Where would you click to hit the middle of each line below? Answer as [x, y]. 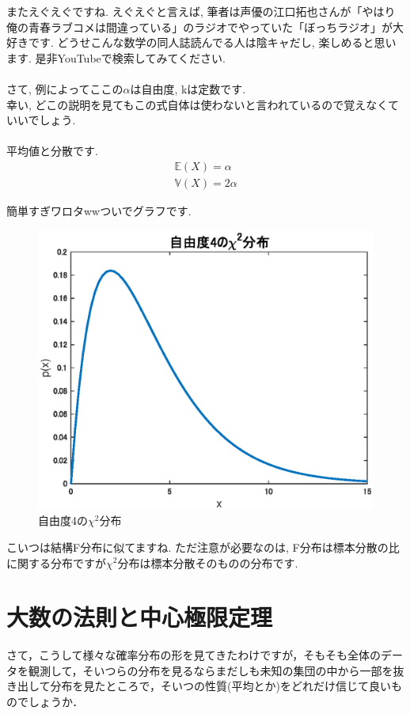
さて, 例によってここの [65, 88]
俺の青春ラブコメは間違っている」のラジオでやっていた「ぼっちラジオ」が [200, 27]
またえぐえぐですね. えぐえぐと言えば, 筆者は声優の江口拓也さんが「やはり [201, 11]
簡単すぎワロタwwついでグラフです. [99, 211]
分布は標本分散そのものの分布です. [208, 562]
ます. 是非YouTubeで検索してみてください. [116, 57]
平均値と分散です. [52, 151]
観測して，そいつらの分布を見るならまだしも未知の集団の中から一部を [211, 670]
